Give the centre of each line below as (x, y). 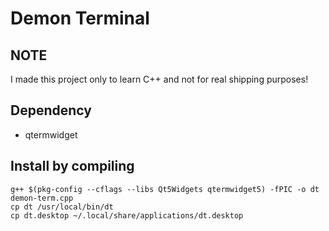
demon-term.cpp (42, 198)
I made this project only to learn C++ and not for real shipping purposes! (159, 79)
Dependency (51, 110)
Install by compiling (72, 166)
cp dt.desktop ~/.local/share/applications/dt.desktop (127, 215)
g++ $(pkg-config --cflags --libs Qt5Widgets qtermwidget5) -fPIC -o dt (165, 189)
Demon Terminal (80, 18)
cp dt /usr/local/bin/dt (62, 207)
